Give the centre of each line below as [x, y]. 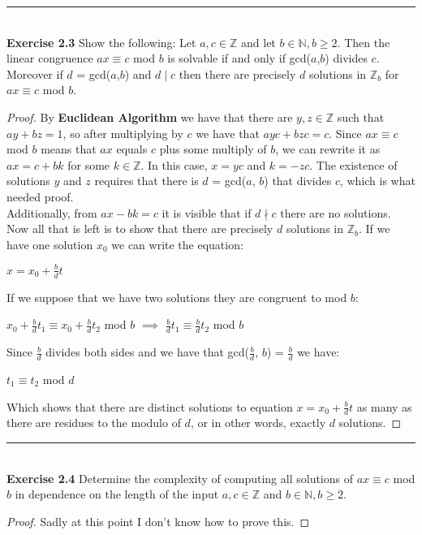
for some [89, 164]
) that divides [298, 181]
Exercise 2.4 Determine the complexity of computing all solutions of [180, 478]
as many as [384, 406]
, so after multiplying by [123, 133]
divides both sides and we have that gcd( [148, 352]
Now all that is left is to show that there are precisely [140, 229]
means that [69, 149]
